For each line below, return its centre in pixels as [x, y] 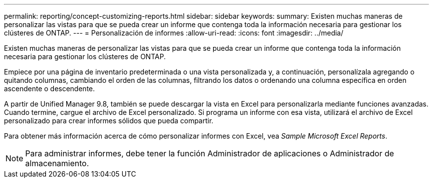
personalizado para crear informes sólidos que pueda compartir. [109, 121]
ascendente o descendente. [49, 89]
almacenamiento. [57, 163]
